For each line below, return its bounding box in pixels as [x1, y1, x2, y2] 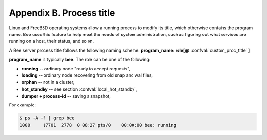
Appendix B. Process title [9, 7, 115, 18]
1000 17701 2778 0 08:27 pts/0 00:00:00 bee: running [19, 122, 177, 128]
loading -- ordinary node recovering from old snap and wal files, [21, 72, 153, 78]
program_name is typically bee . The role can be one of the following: [9, 57, 151, 63]
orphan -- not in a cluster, [21, 79, 75, 85]
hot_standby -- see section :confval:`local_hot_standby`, [21, 86, 137, 92]
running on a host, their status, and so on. [9, 38, 94, 44]
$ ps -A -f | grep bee [19, 115, 75, 121]
